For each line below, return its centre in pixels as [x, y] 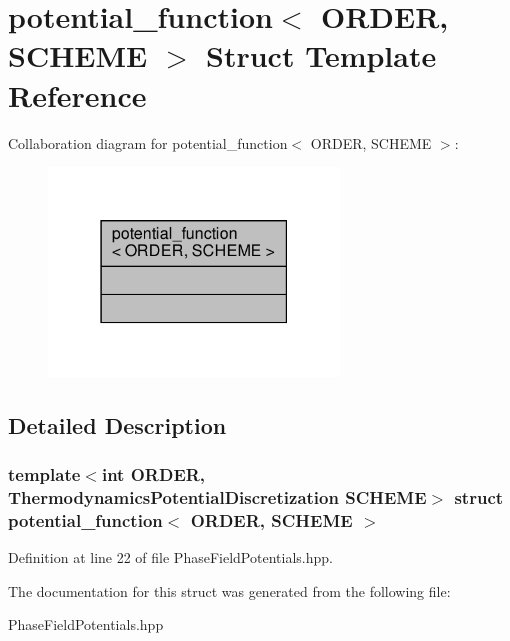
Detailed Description [117, 424]
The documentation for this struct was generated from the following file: [229, 590]
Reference [77, 94]
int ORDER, [153, 473]
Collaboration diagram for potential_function [148, 142]
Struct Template [321, 55]
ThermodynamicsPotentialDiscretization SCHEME [217, 496]
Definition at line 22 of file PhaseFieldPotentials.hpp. [170, 557]
